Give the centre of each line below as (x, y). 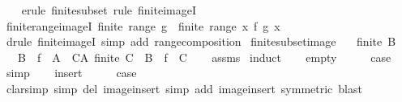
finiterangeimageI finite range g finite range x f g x (143, 25)
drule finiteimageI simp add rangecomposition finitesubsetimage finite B (201, 41)
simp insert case (71, 73)
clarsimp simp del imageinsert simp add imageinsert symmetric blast (184, 88)
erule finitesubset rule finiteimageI (109, 10)
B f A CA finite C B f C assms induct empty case (204, 57)
